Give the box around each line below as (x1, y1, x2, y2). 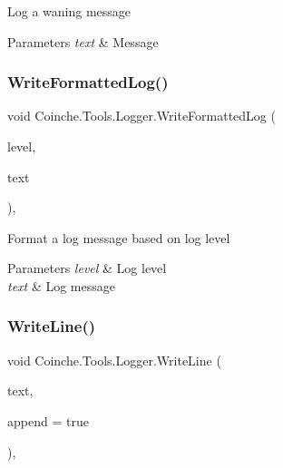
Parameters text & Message (7, 32, 159, 51)
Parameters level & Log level (7, 258, 167, 278)
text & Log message (7, 276, 115, 295)
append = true (7, 411, 89, 430)
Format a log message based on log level (7, 228, 230, 247)
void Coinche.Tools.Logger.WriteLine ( (7, 350, 221, 369)
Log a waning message (7, 2, 132, 20)
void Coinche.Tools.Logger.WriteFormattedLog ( (7, 106, 276, 125)
